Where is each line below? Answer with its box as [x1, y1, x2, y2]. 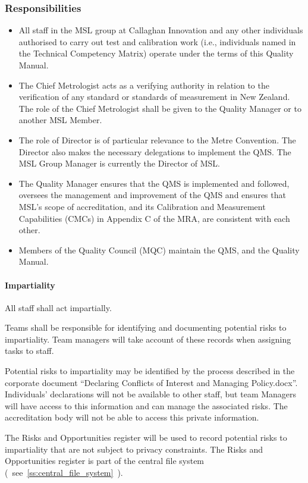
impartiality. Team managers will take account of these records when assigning [5, 333, 291, 345]
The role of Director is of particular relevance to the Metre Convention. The [18, 133, 296, 146]
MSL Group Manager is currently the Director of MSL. [18, 157, 220, 170]
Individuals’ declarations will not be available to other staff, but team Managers [5, 388, 297, 400]
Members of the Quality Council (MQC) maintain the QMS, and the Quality [18, 243, 300, 256]
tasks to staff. [5, 344, 54, 357]
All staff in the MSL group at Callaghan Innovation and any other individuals [18, 24, 303, 36]
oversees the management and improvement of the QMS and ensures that [18, 189, 286, 201]
